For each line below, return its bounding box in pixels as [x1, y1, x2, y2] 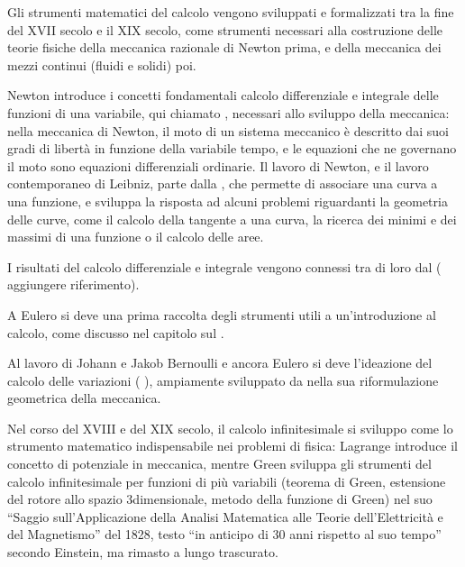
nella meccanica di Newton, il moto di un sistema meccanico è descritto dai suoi [7, 121, 449, 140]
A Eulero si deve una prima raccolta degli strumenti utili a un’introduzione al [7, 305, 436, 324]
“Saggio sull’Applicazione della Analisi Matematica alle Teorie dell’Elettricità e [7, 507, 443, 526]
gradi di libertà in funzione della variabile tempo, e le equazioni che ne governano [7, 139, 457, 158]
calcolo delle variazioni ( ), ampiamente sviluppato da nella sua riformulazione [7, 370, 439, 389]
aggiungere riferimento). [7, 275, 140, 294]
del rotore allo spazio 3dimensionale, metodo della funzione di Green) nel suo [7, 489, 433, 508]
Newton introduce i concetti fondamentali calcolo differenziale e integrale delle [7, 86, 439, 105]
